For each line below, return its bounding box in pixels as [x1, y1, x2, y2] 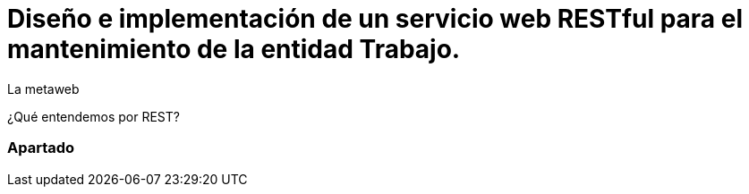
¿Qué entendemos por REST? [7, 108, 180, 124]
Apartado [7, 139, 75, 157]
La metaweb [7, 80, 80, 97]
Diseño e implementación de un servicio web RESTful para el [7, 4, 744, 34]
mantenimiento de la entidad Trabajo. [7, 34, 461, 64]
